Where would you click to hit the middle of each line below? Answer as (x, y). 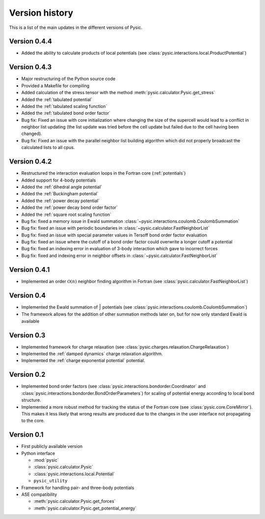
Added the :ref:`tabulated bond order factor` (66, 113)
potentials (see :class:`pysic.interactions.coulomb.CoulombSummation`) (175, 307)
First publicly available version (52, 446)
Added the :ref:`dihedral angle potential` (62, 187)
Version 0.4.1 (29, 270)
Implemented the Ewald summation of (60, 307)
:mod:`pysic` (46, 460)
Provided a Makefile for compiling (55, 85)
